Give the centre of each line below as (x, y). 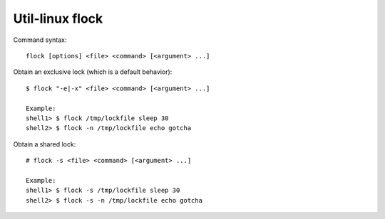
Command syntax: (40, 40)
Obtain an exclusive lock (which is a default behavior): (93, 72)
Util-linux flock (58, 18)
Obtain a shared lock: (45, 144)
